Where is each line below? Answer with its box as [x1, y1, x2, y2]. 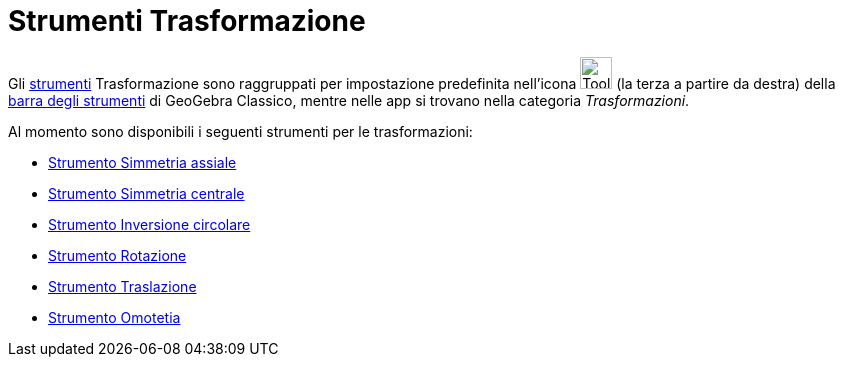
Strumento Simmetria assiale [48, 153, 237, 171]
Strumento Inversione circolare [48, 215, 251, 233]
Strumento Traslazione [48, 277, 197, 295]
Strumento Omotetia [48, 308, 181, 326]
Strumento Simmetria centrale [48, 184, 245, 202]
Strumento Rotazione [48, 246, 187, 264]
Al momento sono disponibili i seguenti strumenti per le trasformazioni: [8, 122, 473, 140]
